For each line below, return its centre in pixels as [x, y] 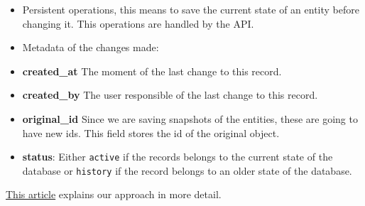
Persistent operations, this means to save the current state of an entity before [191, 9]
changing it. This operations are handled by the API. [138, 23]
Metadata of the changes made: [91, 47]
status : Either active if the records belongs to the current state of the [178, 157]
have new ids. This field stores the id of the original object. [151, 132]
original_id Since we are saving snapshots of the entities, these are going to [190, 118]
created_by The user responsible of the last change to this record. [170, 95]
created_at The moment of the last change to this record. [152, 71]
